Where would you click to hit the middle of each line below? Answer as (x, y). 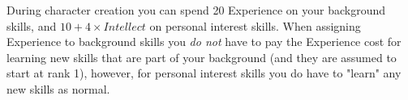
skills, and (32, 25)
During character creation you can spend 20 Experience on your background (196, 10)
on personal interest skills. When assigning (255, 25)
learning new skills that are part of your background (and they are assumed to (202, 57)
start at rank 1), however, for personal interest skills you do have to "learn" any (204, 73)
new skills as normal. (58, 88)
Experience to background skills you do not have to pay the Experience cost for (204, 42)
